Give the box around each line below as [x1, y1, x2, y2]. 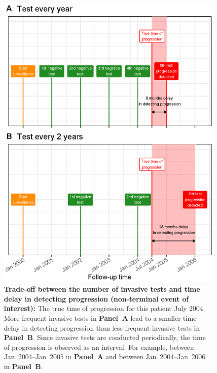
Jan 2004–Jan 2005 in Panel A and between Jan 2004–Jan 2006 [4, 351, 206, 362]
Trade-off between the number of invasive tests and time [4, 284, 200, 294]
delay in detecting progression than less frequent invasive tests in [4, 322, 200, 333]
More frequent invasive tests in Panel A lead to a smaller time [4, 312, 197, 323]
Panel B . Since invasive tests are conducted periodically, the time [4, 332, 206, 342]
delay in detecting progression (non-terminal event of [4, 293, 189, 304]
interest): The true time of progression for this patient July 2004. [4, 303, 205, 313]
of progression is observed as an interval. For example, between [4, 341, 194, 352]
